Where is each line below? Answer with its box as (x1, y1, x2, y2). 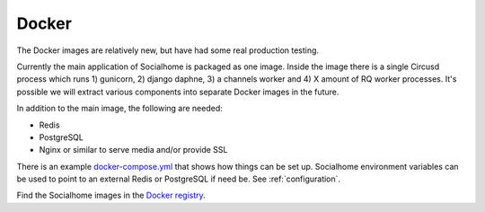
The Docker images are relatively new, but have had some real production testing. (16, 45, 319, 56)
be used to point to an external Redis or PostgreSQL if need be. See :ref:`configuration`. (16, 173, 341, 184)
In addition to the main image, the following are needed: (16, 103, 224, 114)
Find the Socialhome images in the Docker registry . (16, 190, 206, 201)
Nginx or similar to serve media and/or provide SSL (39, 145, 228, 155)
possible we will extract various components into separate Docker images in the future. (16, 86, 339, 97)
